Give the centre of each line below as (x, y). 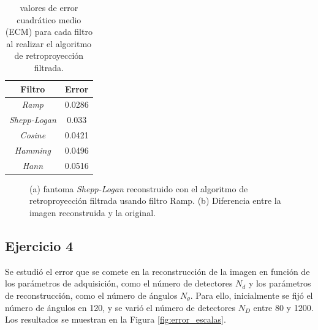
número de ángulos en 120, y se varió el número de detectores (120, 307)
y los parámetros (280, 283)
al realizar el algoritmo (49, 43)
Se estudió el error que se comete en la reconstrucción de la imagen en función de (157, 271)
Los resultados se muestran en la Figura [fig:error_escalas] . (115, 319)
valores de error (49, 7)
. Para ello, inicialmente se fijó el (252, 295)
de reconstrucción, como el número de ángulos (91, 295)
